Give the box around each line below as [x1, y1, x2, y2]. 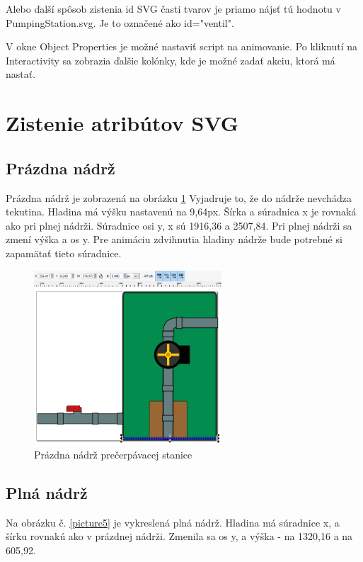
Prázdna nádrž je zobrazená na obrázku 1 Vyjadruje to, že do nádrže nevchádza [6, 190, 352, 205]
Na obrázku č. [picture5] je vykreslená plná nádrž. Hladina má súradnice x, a [6, 515, 340, 529]
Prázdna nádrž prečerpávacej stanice [34, 446, 192, 461]
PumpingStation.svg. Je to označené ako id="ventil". [6, 15, 234, 30]
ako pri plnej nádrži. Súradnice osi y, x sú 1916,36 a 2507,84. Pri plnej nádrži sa [6, 218, 352, 232]
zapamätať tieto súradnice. [6, 245, 122, 260]
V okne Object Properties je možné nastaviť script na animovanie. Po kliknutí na [6, 39, 357, 54]
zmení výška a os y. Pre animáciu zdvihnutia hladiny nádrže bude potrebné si [6, 232, 342, 247]
